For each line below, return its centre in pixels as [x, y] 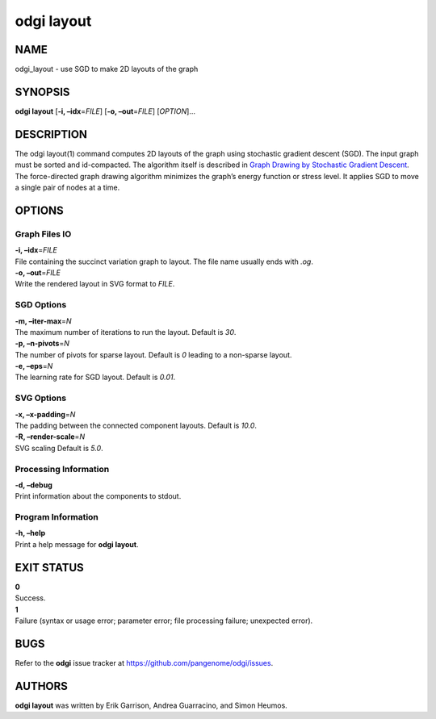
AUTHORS [42, 686]
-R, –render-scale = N [50, 437]
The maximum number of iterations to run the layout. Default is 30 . [126, 332]
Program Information [57, 517]
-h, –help [30, 533]
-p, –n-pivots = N [42, 344]
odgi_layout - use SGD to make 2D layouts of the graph [107, 69]
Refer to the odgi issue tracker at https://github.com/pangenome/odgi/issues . [144, 663]
